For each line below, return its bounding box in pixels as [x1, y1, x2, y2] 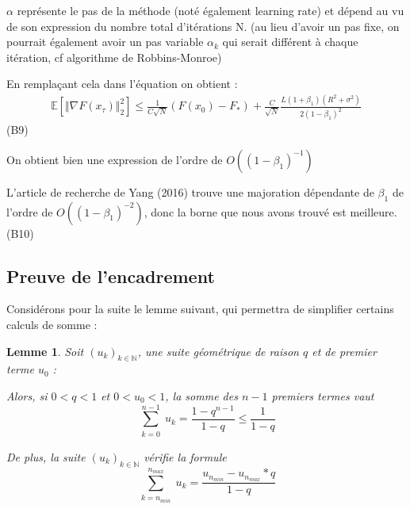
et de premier [312, 343, 377, 359]
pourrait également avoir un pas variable [6, 33, 204, 50]
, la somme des [165, 387, 238, 404]
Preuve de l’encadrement [6, 263, 215, 288]
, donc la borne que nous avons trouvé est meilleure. [144, 203, 397, 220]
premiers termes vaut [271, 387, 374, 404]
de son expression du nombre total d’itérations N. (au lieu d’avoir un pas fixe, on [6, 17, 400, 34]
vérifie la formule [144, 448, 227, 465]
